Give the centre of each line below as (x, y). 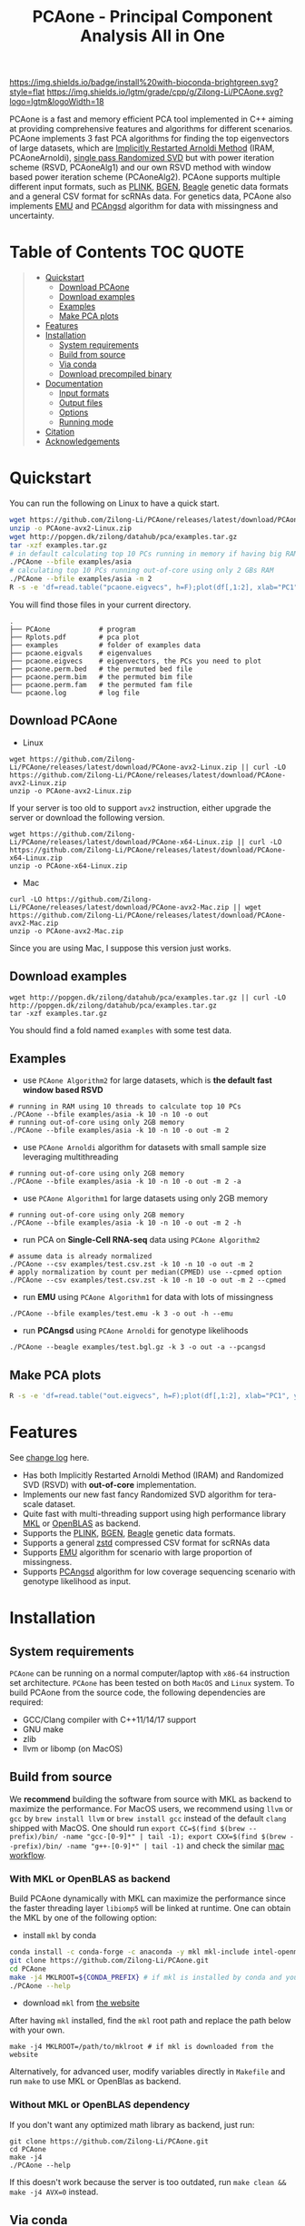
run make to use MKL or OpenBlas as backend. (95, 2082)
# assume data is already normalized (81, 1256)
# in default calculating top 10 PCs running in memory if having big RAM (154, 554)
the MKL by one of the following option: (83, 1918)
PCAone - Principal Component (152, 17)
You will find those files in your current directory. (100, 605)
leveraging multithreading (70, 1157)
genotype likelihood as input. (77, 1581)
